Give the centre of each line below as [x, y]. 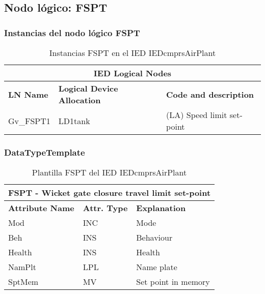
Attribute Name [41, 208]
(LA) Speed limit [197, 115]
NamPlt [22, 267]
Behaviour [154, 238]
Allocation [79, 100]
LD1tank [74, 121]
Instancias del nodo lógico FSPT [72, 32]
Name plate [157, 267]
